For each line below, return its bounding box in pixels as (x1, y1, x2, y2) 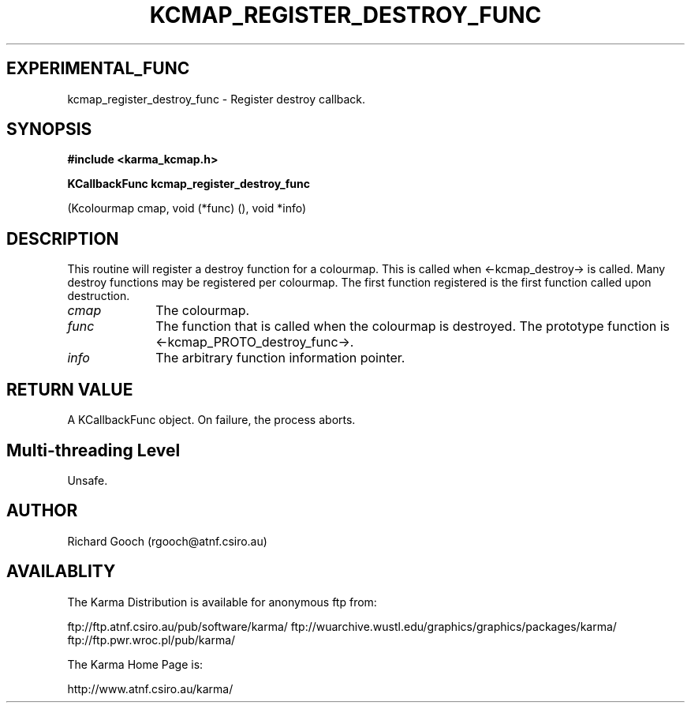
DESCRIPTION (6, 228, 119, 249)
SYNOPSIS (6, 119, 92, 140)
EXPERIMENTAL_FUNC (6, 58, 190, 79)
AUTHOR (6, 501, 78, 521)
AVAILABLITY (6, 561, 116, 582)
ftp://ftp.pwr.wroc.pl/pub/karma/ (67, 632, 236, 647)
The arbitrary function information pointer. (155, 350, 405, 366)
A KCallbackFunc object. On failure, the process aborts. (67, 413, 356, 427)
